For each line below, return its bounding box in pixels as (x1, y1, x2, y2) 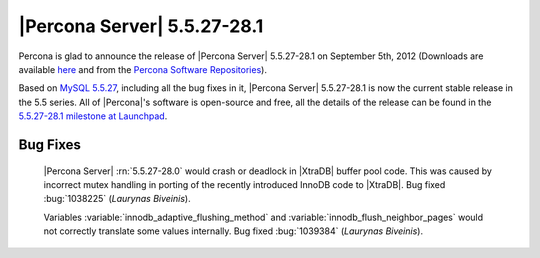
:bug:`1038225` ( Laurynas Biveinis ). (43, 193, 191, 205)
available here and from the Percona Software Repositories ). (18, 63, 267, 75)
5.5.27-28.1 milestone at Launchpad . (18, 110, 168, 122)
